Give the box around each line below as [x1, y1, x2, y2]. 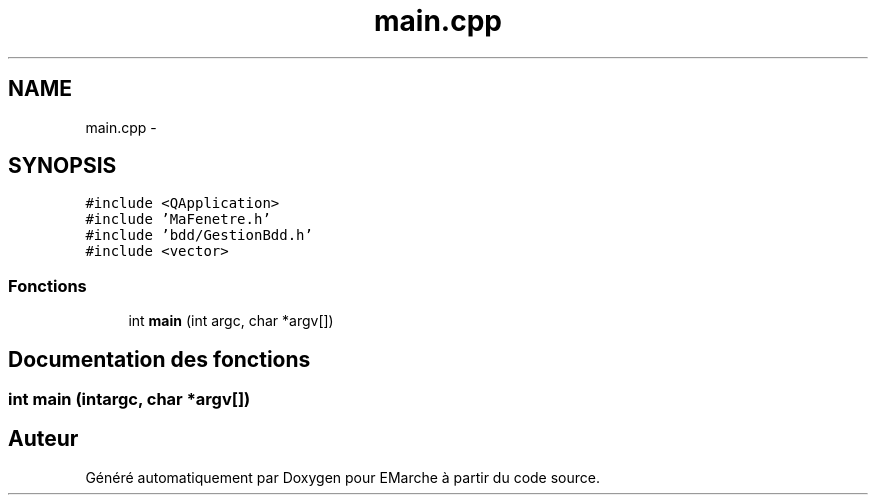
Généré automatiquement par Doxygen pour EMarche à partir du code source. [85, 468, 600, 486]
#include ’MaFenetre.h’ [85, 211, 271, 228]
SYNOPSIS [8, 153, 117, 179]
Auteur [8, 426, 79, 452]
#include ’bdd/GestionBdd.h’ [85, 227, 313, 244]
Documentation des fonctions [8, 346, 311, 372]
